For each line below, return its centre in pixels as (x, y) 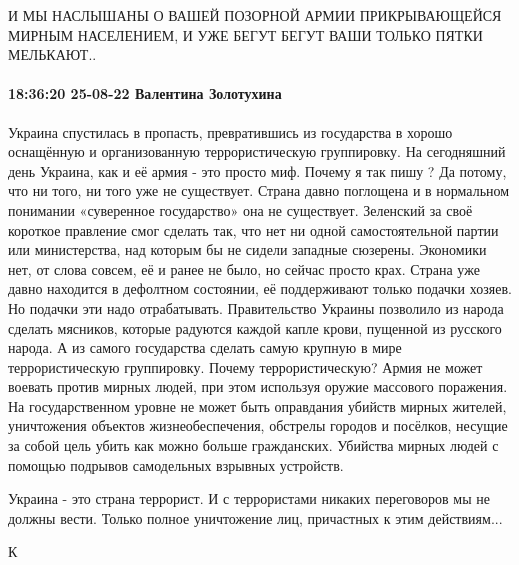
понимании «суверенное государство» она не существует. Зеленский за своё (240, 209)
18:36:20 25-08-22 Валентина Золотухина (145, 93)
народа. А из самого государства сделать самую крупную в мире (205, 347)
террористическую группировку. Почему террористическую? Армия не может (245, 366)
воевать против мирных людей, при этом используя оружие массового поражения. (258, 386)
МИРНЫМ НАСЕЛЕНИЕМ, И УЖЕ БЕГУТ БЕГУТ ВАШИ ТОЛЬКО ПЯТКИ (245, 34)
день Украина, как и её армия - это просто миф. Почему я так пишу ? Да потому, (257, 170)
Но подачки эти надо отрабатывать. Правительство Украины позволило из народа (256, 307)
